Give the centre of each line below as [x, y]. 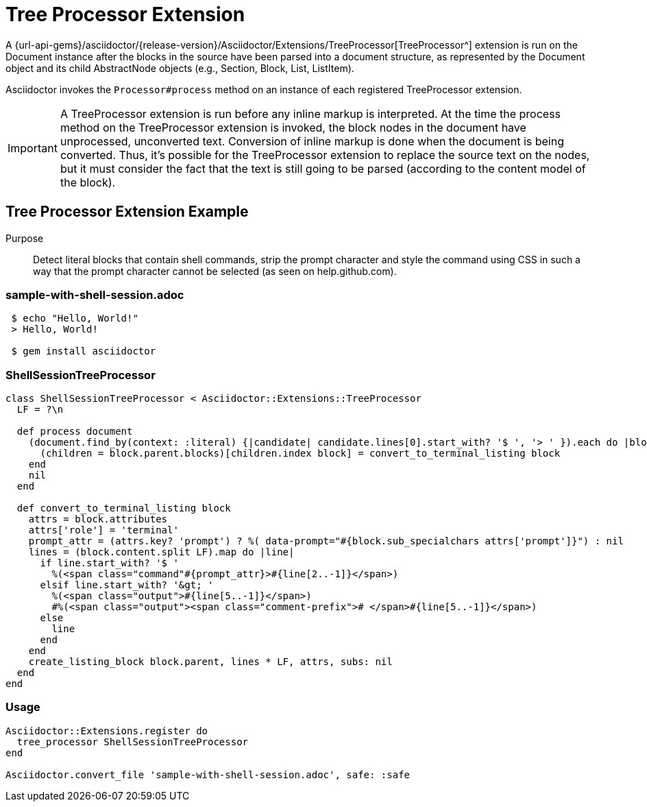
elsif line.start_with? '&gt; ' [127, 585]
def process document [75, 432]
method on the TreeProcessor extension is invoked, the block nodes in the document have [293, 127]
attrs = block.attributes [98, 519]
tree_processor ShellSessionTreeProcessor [133, 742]
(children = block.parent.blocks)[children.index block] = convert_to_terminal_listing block [300, 454]
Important [33, 148]
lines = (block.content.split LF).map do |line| [161, 552]
